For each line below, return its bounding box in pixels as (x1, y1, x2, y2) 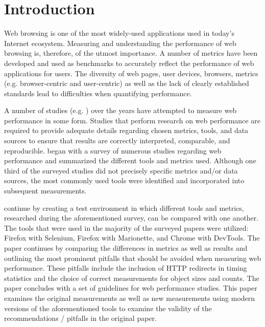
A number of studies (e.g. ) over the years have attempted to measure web (4, 105, 237, 116)
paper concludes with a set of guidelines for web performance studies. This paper (4, 282, 257, 293)
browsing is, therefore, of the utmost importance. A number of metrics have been (4, 48, 258, 58)
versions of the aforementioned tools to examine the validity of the (4, 302, 212, 313)
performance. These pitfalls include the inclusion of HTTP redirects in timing (4, 263, 247, 273)
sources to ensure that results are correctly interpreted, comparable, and (4, 135, 230, 146)
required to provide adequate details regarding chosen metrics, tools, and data (4, 125, 249, 136)
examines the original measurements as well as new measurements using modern (4, 292, 255, 303)
